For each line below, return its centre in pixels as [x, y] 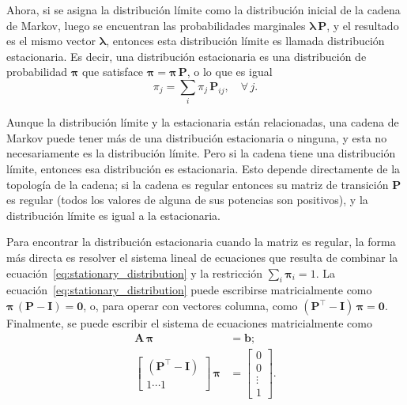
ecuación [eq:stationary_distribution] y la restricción [135, 273]
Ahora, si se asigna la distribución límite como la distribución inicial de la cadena [203, 9]
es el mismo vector [51, 41]
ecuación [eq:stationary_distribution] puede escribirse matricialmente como [189, 290]
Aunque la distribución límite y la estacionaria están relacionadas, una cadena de [203, 122]
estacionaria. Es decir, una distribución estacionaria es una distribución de [187, 56]
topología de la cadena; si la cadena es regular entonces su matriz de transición [198, 184]
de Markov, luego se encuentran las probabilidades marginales [156, 25]
